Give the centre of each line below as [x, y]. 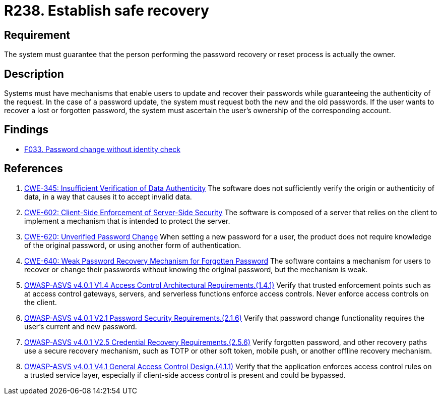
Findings [26, 130]
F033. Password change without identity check [102, 149]
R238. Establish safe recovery [107, 11]
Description [34, 74]
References [34, 169]
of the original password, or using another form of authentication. [133, 245]
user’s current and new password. [81, 326]
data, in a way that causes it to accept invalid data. [108, 196]
